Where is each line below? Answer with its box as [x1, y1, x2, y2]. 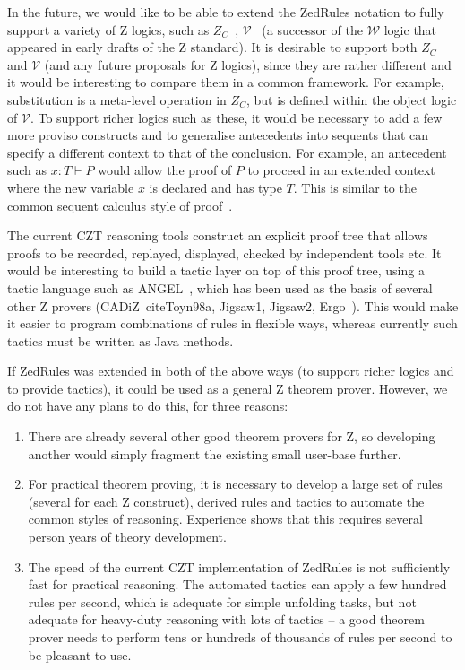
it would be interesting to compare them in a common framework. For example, [7, 73, 444, 91]
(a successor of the [262, 20, 363, 39]
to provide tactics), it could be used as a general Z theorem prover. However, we [7, 379, 448, 397]
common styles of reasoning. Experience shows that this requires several [28, 509, 423, 528]
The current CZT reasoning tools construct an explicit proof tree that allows [7, 226, 428, 245]
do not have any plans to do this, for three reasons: [7, 396, 288, 415]
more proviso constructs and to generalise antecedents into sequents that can [7, 126, 429, 144]
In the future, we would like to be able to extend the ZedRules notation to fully [7, 3, 444, 21]
